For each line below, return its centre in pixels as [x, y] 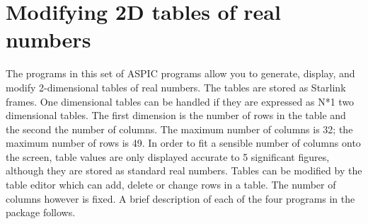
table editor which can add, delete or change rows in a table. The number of [171, 185]
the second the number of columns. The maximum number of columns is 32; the [179, 129]
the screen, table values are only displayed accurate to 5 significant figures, [168, 156]
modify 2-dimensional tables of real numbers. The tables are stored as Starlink [176, 87]
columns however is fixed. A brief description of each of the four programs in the [180, 198]
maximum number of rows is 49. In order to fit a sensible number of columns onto [183, 143]
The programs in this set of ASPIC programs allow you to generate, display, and [180, 73]
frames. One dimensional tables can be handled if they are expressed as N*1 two [180, 101]
